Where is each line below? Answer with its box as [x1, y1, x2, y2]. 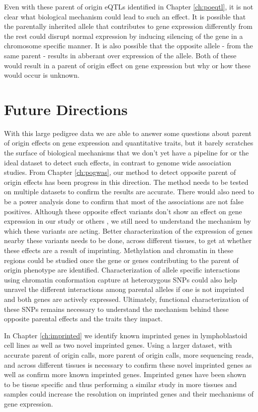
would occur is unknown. [4, 70, 80, 80]
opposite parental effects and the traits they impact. [4, 313, 163, 324]
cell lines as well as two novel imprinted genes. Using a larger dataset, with [4, 340, 232, 350]
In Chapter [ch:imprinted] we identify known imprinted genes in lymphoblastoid [4, 330, 248, 340]
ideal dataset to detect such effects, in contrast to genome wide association [4, 157, 231, 167]
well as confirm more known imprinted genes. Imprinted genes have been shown [4, 369, 246, 380]
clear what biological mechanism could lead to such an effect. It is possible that [4, 11, 246, 21]
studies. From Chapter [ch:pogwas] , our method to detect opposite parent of [4, 167, 236, 177]
